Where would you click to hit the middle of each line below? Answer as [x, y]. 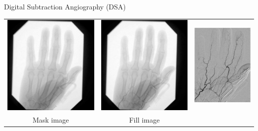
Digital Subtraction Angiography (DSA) [65, 6]
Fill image [144, 119]
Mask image [51, 119]
